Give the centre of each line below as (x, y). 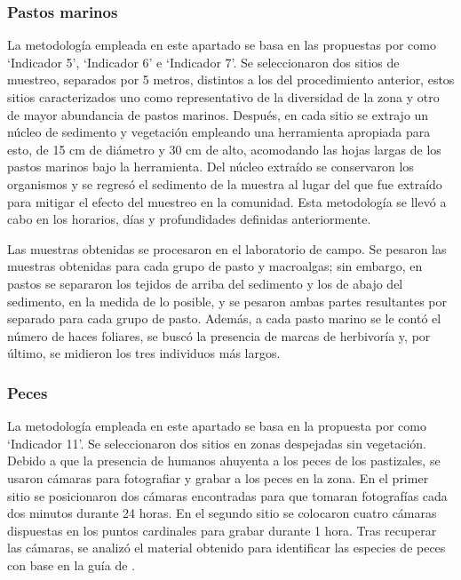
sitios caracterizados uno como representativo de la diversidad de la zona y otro (223, 97)
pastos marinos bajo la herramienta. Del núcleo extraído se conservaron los (211, 167)
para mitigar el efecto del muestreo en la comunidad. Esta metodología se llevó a (227, 201)
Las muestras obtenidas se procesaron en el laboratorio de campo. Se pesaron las (227, 248)
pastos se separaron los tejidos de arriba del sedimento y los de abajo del (205, 283)
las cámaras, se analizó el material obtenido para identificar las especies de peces (227, 548)
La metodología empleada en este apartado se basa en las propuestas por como (222, 45)
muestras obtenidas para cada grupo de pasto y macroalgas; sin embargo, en (215, 266)
